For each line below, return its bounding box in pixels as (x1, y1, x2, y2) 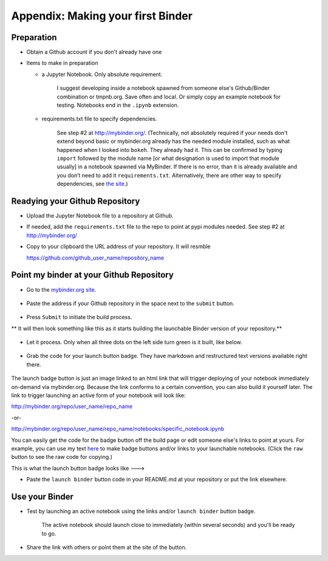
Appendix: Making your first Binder (11, 9, 193, 22)
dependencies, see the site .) (56, 180, 128, 188)
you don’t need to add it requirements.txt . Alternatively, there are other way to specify (56, 171, 282, 179)
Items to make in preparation (26, 60, 98, 67)
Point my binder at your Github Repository (11, 270, 174, 280)
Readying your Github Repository (11, 196, 140, 206)
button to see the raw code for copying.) (11, 453, 112, 461)
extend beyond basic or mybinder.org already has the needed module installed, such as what (56, 137, 290, 145)
